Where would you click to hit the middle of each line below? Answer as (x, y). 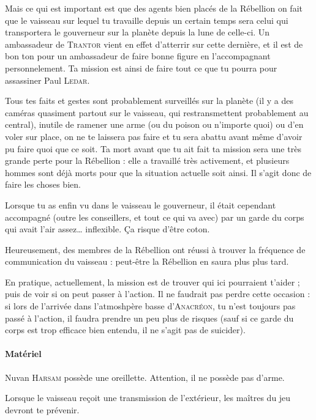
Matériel (23, 354)
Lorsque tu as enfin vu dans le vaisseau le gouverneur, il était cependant (141, 204)
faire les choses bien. (43, 184)
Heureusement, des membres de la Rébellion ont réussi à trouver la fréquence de (155, 249)
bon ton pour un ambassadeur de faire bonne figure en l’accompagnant (138, 56)
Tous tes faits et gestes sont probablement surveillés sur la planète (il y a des (149, 101)
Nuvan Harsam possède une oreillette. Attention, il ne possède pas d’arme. (145, 377)
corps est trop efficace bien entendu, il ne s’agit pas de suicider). (125, 330)
